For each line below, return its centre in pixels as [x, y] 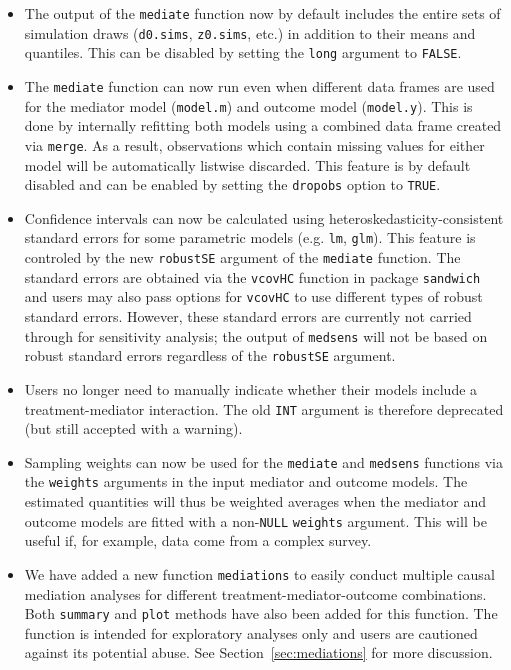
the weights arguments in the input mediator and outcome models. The [246, 481]
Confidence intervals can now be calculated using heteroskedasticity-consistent [264, 217]
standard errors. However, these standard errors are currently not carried [248, 316]
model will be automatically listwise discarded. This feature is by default [247, 164]
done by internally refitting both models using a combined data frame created [263, 125]
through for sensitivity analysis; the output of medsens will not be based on [256, 335]
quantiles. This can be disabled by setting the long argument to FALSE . [243, 52]
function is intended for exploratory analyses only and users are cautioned [251, 632]
